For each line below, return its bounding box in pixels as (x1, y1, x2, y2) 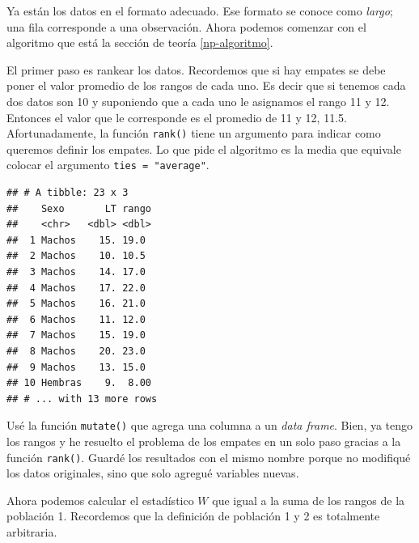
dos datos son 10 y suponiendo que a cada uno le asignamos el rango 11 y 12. (6, 92, 390, 109)
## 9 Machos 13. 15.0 (6, 361, 146, 373)
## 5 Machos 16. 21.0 (6, 298, 146, 310)
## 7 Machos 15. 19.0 (6, 329, 146, 341)
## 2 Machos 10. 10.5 (6, 250, 146, 262)
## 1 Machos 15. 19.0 (6, 234, 146, 246)
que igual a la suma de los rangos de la (212, 491, 405, 508)
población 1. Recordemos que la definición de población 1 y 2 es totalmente (6, 507, 380, 524)
